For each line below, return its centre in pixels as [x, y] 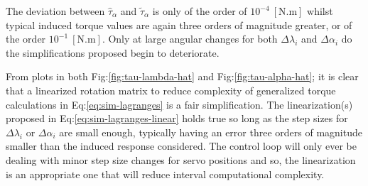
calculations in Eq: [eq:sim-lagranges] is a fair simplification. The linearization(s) [179, 104]
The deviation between [55, 11]
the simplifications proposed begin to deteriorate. [113, 52]
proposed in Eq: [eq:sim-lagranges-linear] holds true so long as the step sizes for [177, 118]
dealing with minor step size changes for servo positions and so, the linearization [181, 159]
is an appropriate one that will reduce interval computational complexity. [165, 174]
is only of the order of [200, 11]
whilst [320, 11]
